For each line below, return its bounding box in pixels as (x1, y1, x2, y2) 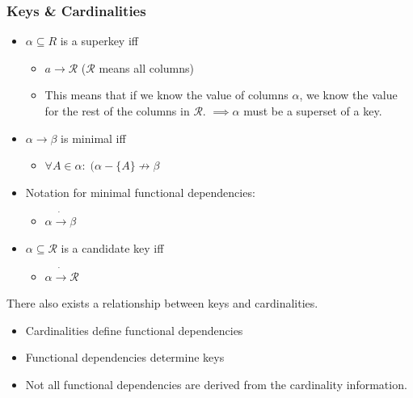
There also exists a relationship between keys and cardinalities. (6, 295, 318, 312)
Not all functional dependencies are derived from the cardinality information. (25, 376, 407, 393)
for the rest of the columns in (44, 103, 190, 119)
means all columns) (99, 59, 194, 76)
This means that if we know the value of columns (44, 86, 289, 103)
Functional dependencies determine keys (25, 349, 225, 366)
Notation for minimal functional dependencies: (25, 183, 255, 200)
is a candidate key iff (61, 239, 164, 256)
